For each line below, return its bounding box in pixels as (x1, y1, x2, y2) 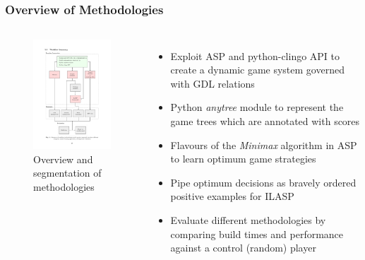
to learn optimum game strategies (170, 151, 316, 166)
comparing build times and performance (170, 226, 344, 241)
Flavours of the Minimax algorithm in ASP (170, 137, 357, 152)
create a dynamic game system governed (170, 62, 345, 77)
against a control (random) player (170, 240, 316, 255)
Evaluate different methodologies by (170, 213, 326, 227)
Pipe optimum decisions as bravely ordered (170, 175, 357, 189)
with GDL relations (170, 76, 255, 90)
